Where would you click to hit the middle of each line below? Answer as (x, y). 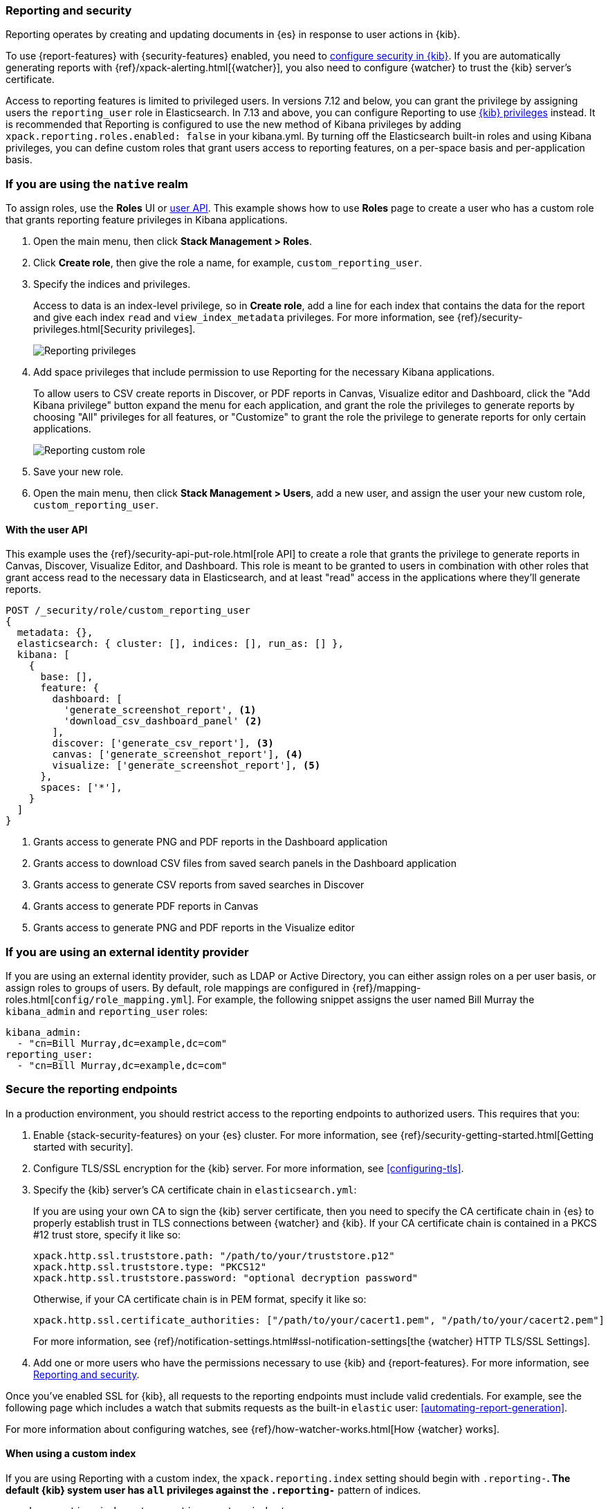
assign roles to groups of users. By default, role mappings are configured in (178, 988)
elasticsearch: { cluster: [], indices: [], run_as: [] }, (180, 644)
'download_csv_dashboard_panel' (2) (163, 721)
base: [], (67, 677)
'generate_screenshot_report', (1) (160, 710)
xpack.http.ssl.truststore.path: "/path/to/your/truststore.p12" (214, 1255)
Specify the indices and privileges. (112, 284)
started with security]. (83, 1146)
